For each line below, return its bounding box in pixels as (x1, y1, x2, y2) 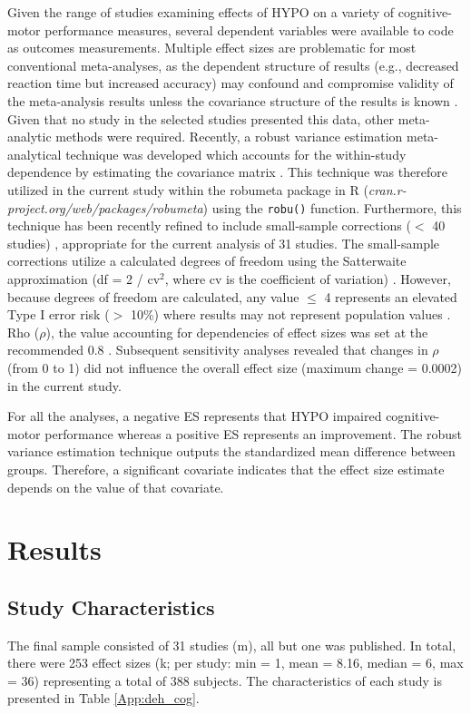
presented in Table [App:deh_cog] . (7, 689, 200, 708)
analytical (7, 144, 62, 163)
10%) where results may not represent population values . (130, 305, 451, 324)
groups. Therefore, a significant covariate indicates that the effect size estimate (7, 459, 445, 478)
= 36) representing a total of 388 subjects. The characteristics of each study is (7, 670, 442, 690)
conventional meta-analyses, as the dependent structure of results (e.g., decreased (7, 55, 459, 74)
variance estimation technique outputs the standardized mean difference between (7, 442, 456, 461)
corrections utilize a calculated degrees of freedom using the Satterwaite (7, 251, 407, 270)
